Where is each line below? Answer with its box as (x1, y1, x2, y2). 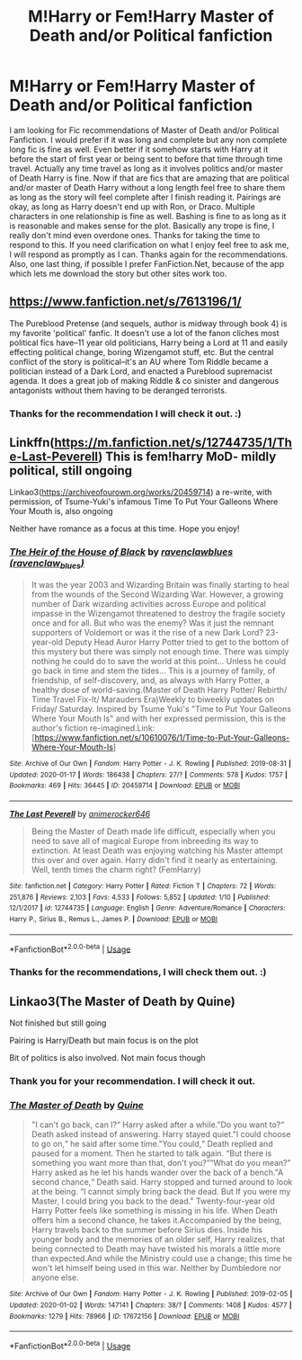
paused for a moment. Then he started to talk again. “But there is (31, 1148, 272, 1159)
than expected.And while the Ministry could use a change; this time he (31, 1253, 292, 1264)
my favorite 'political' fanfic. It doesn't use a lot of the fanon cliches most (9, 327, 280, 338)
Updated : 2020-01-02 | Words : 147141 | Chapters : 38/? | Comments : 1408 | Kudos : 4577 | (9, 1301, 292, 1310)
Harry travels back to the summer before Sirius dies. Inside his (31, 1224, 263, 1235)
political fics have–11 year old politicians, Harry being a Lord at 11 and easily (9, 337, 289, 348)
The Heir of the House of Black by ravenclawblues (9, 546, 234, 558)
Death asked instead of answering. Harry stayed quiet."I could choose (31, 1129, 291, 1140)
